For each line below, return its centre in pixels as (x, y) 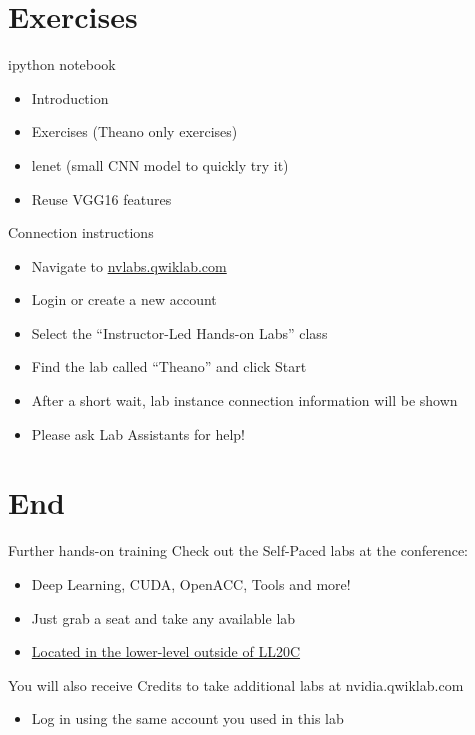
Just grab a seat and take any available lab (163, 617)
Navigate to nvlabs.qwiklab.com (129, 265)
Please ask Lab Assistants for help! (138, 433)
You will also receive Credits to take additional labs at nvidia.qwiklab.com (236, 684)
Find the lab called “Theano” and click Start (169, 366)
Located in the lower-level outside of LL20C (166, 651)
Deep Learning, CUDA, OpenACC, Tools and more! (191, 583)
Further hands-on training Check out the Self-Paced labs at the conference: (238, 550)
